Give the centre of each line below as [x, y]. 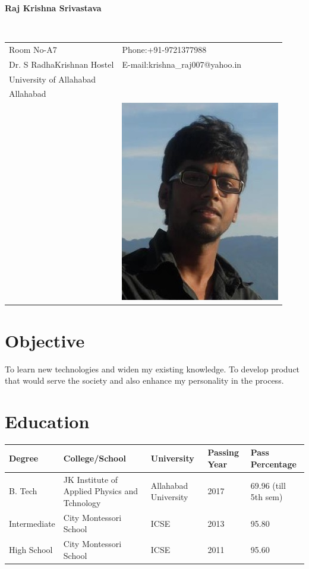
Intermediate [32, 523]
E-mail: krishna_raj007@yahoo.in [182, 64]
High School [31, 550]
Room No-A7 [33, 49]
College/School [94, 458]
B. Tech [23, 491]
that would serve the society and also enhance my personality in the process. [144, 380]
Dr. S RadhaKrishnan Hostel [62, 64]
